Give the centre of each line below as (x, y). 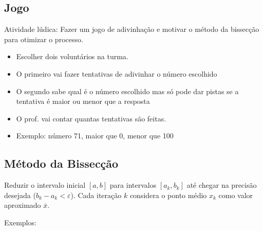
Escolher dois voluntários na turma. (72, 56)
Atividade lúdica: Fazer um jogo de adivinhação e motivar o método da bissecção (132, 29)
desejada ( (20, 195)
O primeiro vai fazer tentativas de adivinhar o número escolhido (117, 73)
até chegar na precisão (222, 185)
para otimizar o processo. (44, 39)
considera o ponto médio (168, 195)
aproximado (23, 205)
